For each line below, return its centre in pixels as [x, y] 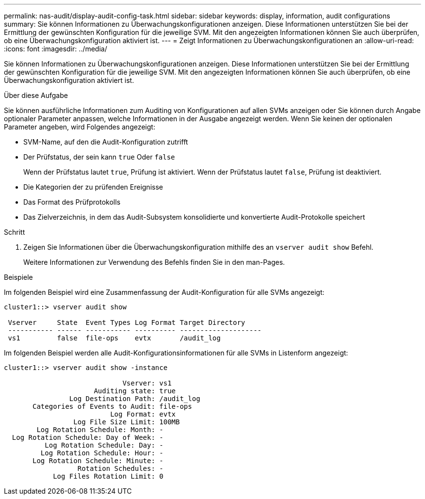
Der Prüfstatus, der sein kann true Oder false [99, 157]
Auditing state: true [135, 391]
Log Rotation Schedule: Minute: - [98, 461]
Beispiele [18, 277]
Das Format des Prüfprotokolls [72, 202]
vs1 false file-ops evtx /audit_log [114, 338]
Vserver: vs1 [147, 383]
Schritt [15, 232]
